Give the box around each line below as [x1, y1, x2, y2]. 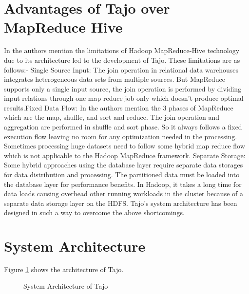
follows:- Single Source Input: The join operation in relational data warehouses [4, 64, 239, 74]
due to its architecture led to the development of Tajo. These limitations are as [4, 55, 240, 65]
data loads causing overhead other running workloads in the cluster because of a [4, 188, 243, 199]
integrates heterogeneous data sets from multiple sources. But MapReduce [4, 74, 226, 84]
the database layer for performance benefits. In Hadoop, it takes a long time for [4, 179, 242, 189]
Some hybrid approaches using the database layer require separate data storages [4, 160, 243, 170]
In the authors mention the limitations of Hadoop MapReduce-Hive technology [4, 45, 240, 55]
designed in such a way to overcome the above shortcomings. [4, 207, 185, 218]
